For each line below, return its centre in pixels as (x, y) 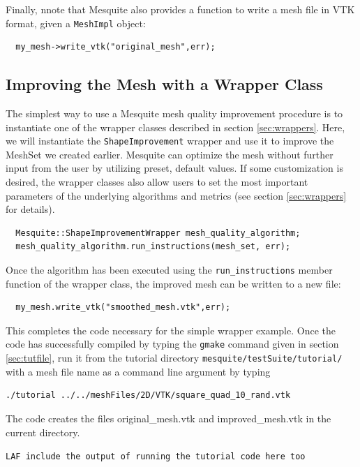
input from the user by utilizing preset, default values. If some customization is (174, 168)
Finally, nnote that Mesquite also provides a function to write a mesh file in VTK (180, 9)
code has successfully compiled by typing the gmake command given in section (172, 344)
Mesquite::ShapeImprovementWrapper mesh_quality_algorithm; (158, 233)
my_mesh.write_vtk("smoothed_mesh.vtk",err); (123, 307)
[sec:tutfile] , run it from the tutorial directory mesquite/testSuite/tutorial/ (174, 358)
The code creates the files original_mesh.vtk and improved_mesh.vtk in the (168, 418)
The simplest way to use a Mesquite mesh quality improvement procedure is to (174, 113)
